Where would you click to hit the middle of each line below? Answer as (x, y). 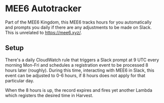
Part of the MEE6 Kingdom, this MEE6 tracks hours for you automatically (78, 22)
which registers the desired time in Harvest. (49, 95)
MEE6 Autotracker (43, 9)
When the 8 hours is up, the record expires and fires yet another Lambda (79, 90)
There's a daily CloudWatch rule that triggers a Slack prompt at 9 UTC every (82, 60)
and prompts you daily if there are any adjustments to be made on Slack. (79, 27)
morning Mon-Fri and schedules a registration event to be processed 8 (77, 65)
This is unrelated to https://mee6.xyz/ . (43, 32)
